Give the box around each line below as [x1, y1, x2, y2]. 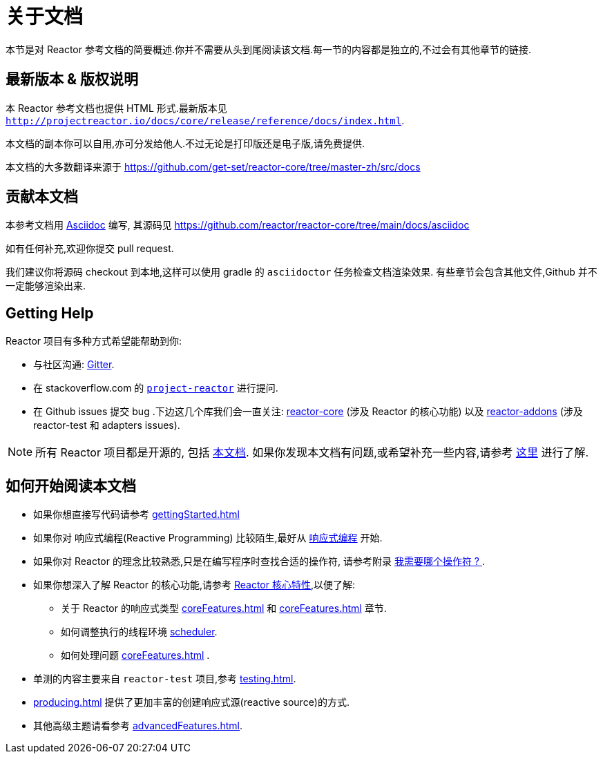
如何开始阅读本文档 [6, 477, 136, 494]
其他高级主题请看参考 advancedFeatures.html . [33, 720, 243, 732]
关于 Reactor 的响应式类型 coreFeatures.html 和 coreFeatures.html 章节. [61, 602, 387, 615]
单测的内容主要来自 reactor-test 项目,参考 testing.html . [33, 673, 296, 685]
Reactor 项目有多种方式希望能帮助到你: [6, 335, 182, 347]
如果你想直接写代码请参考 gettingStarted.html [33, 508, 240, 521]
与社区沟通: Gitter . [33, 358, 115, 371]
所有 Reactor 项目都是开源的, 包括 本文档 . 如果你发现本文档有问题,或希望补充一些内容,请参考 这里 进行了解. [35, 445, 589, 460]
